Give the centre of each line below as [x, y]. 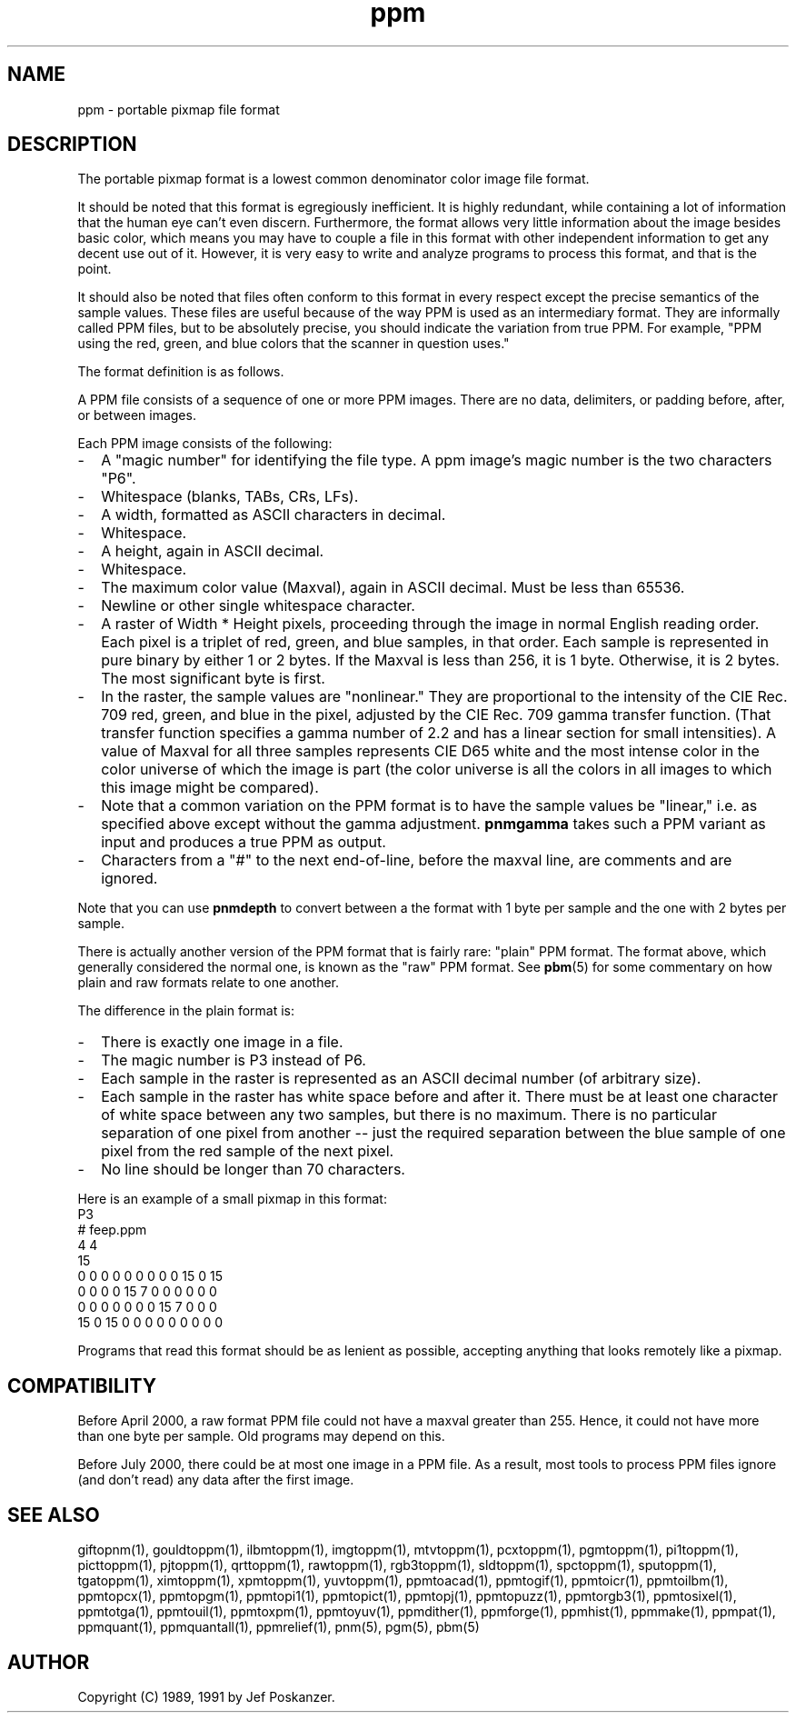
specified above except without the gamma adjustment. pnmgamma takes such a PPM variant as [433, 824]
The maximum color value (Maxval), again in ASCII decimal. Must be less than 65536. [393, 588]
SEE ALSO [54, 1515]
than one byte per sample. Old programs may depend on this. [261, 1436]
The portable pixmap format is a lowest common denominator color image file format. [333, 179]
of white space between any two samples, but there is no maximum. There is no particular [409, 1115]
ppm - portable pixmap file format [179, 109]
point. [95, 269]
